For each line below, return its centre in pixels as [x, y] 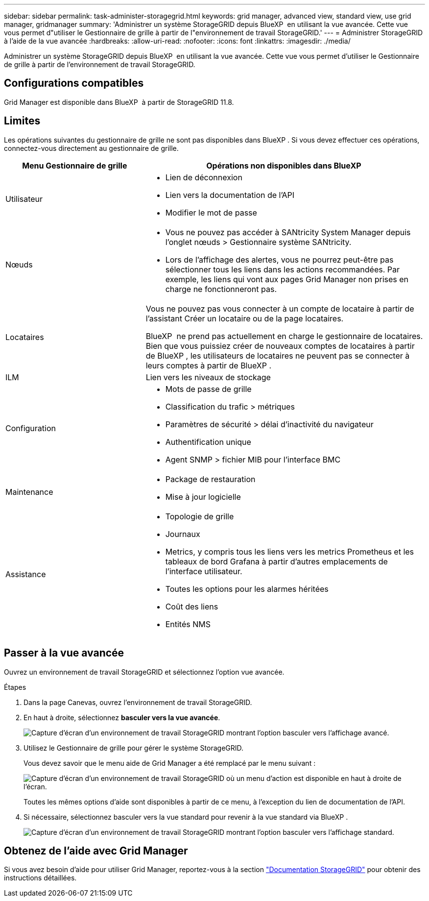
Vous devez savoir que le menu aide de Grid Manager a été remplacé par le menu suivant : [170, 763]
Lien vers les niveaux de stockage [208, 377]
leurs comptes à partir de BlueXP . [209, 365]
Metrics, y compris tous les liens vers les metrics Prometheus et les [290, 551]
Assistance [26, 574]
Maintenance [29, 492]
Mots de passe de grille [208, 389]
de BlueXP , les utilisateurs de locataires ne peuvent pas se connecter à [278, 355]
